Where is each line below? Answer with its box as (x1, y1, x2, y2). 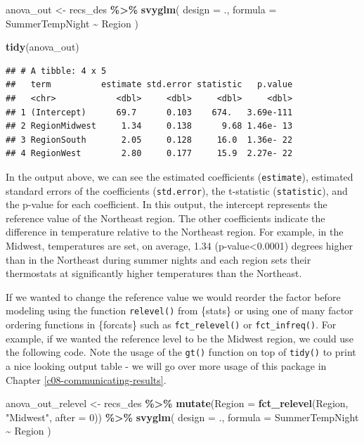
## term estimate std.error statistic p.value (6, 79, 293, 90)
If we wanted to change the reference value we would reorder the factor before (6, 289, 341, 304)
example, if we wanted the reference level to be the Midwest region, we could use (6, 330, 353, 345)
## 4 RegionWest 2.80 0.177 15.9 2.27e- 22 (6, 148, 293, 159)
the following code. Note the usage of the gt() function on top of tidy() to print (6, 345, 356, 359)
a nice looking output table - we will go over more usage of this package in (6, 358, 327, 373)
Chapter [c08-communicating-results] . (6, 372, 167, 387)
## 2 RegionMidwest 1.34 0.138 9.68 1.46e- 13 (6, 121, 293, 131)
